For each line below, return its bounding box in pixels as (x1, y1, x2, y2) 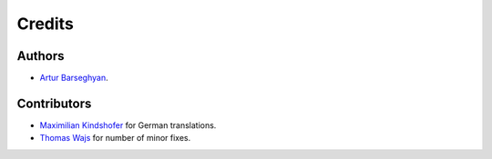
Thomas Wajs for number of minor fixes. (39, 133, 191, 144)
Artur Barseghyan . (39, 73, 108, 84)
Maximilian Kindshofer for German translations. (39, 119, 217, 131)
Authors (16, 48, 65, 64)
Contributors (16, 95, 92, 111)
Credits (16, 14, 75, 34)
